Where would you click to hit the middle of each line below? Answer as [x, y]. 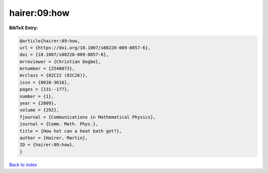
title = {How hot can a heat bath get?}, [71, 131]
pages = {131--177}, [44, 89]
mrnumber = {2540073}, [47, 69]
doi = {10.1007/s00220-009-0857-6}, [64, 55]
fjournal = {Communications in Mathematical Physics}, [88, 117]
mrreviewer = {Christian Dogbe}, [60, 61]
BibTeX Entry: [24, 28]
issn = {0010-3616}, [44, 82]
